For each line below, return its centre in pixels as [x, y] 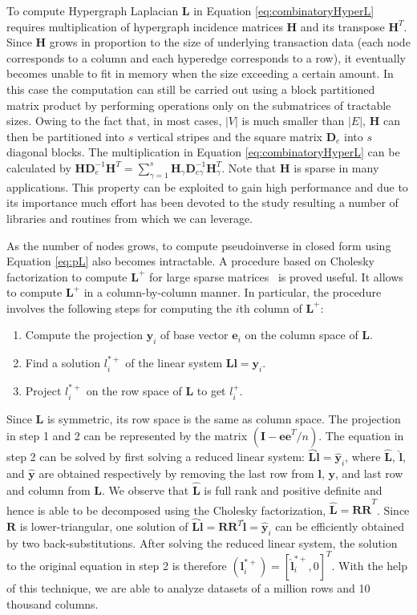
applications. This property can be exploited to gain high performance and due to [207, 186]
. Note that [249, 167]
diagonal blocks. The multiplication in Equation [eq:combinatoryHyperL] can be [203, 152]
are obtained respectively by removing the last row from [176, 473]
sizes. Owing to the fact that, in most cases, [114, 121]
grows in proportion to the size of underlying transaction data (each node [230, 42]
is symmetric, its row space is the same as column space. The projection [224, 418]
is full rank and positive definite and [293, 490]
